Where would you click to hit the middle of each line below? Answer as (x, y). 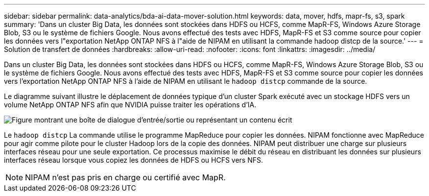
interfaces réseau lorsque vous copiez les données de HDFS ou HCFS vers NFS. (134, 160)
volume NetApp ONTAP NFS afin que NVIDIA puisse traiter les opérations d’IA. (130, 105)
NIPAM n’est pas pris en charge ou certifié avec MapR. (125, 177)
